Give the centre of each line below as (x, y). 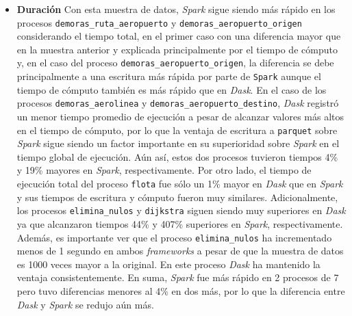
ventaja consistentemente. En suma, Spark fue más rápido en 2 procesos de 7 (178, 277)
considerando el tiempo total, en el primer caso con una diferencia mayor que (179, 36)
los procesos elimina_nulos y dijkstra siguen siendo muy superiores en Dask (181, 210)
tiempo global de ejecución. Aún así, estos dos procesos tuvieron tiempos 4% (177, 156)
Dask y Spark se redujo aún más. (85, 304)
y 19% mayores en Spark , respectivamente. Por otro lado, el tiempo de (164, 170)
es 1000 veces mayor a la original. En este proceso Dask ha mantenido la (168, 264)
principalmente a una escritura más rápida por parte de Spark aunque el (169, 76)
